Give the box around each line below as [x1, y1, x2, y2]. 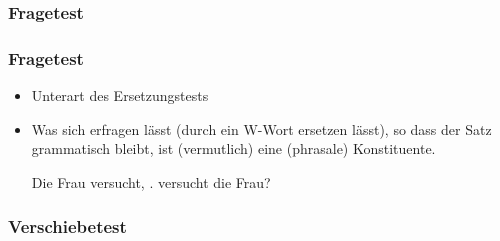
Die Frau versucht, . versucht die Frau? [31, 171, 271, 192]
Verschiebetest [8, 214, 127, 239]
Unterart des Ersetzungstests [31, 85, 209, 106]
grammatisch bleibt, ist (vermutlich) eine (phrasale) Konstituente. [31, 138, 436, 159]
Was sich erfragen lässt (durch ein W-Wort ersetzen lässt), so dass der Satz [31, 118, 492, 139]
